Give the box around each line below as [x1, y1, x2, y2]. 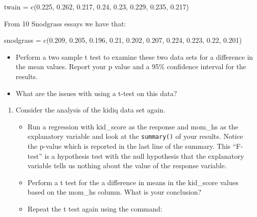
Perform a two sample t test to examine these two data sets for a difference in [15, 51, 253, 62]
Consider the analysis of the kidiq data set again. [15, 105, 166, 115]
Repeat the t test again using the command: [27, 203, 163, 214]
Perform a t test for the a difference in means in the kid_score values [27, 177, 239, 187]
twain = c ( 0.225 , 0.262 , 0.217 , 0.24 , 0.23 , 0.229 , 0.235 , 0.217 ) [4, 1, 189, 11]
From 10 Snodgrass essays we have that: [4, 18, 126, 28]
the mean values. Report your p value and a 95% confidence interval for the [15, 61, 246, 72]
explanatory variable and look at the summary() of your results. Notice [27, 131, 243, 141]
